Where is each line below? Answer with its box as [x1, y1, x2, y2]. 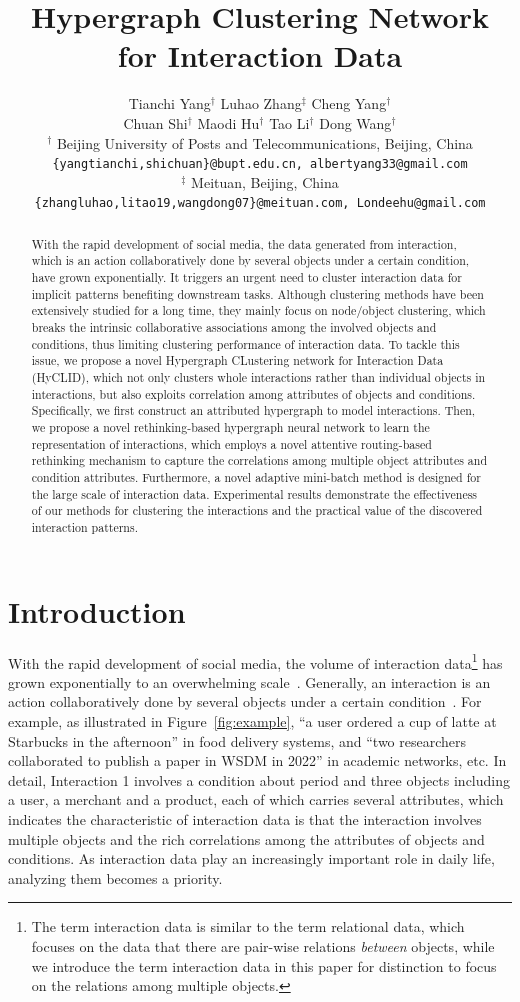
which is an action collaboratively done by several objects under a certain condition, [31, 252, 470, 269]
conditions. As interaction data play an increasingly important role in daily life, [8, 848, 495, 869]
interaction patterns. [31, 518, 138, 535]
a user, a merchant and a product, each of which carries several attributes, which [8, 789, 504, 810]
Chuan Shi [123, 112, 188, 133]
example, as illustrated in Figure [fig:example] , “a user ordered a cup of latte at [8, 710, 497, 731]
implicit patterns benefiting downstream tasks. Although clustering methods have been [31, 285, 484, 302]
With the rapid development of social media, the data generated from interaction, [31, 235, 457, 252]
